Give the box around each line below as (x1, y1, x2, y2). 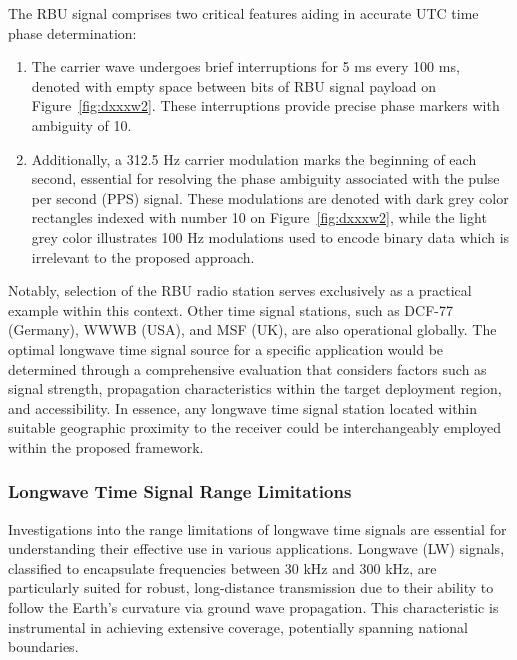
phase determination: (8, 22, 137, 43)
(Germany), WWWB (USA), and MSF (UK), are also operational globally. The (8, 319, 497, 340)
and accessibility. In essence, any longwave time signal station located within (8, 397, 478, 418)
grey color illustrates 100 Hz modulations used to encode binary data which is (31, 226, 510, 247)
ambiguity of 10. (31, 114, 132, 135)
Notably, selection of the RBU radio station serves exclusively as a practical (8, 280, 472, 301)
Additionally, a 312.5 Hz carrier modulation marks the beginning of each (31, 148, 477, 169)
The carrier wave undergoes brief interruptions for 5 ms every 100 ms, (31, 56, 460, 77)
